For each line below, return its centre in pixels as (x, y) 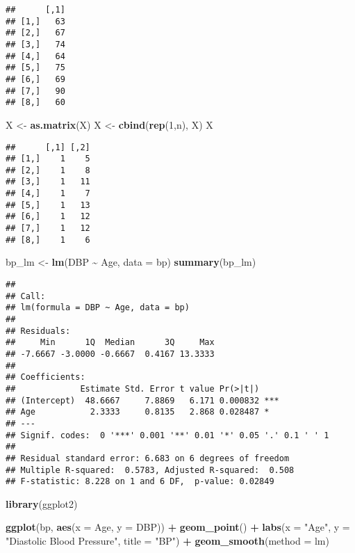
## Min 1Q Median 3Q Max (110, 343)
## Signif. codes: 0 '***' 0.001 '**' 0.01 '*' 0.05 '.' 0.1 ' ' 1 (167, 435)
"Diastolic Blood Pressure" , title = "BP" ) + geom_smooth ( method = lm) (167, 540)
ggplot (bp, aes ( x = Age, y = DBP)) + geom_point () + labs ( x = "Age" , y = (178, 527)
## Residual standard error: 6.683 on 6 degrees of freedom (148, 458)
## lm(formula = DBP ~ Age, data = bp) (98, 308)
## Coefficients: (46, 377)
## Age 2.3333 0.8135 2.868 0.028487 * (138, 412)
